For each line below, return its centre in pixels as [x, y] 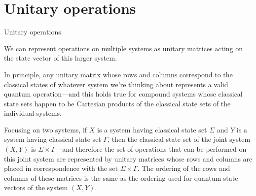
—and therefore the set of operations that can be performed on [151, 149]
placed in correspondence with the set [61, 168]
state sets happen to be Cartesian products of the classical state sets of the [117, 103]
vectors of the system [36, 187]
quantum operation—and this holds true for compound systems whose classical [123, 94]
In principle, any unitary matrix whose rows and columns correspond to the [118, 74]
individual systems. [33, 113]
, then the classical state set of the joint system [179, 139]
